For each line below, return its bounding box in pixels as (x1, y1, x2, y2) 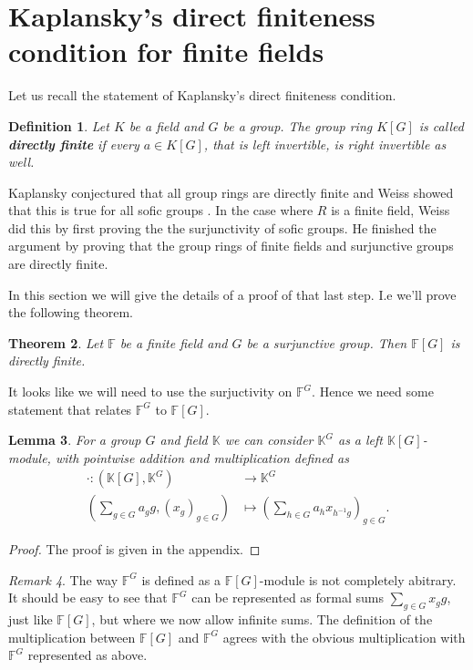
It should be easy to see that (8, 588, 168, 607)
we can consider (224, 430, 314, 449)
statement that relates (8, 399, 132, 418)
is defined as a (141, 570, 221, 589)
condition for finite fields (8, 33, 324, 70)
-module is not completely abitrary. (259, 570, 457, 589)
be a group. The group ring (222, 116, 373, 135)
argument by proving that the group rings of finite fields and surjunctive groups (8, 236, 454, 255)
